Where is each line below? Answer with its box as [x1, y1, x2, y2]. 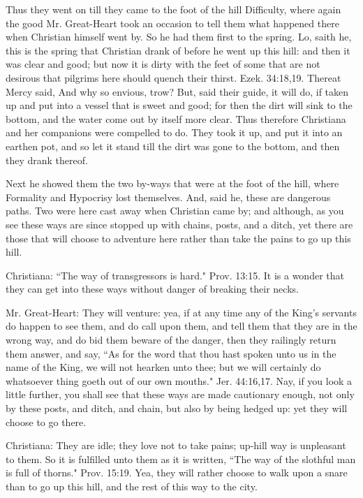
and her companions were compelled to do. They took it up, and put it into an [6, 125, 343, 140]
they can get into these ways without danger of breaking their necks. [6, 281, 299, 296]
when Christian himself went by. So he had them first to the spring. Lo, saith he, [6, 29, 352, 44]
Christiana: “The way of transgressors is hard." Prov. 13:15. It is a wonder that [6, 268, 344, 282]
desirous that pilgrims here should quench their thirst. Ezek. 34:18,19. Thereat [6, 70, 341, 85]
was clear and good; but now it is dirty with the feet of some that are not [6, 57, 320, 71]
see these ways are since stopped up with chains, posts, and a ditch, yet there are [6, 217, 353, 231]
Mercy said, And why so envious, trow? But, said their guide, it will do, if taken [6, 84, 349, 98]
